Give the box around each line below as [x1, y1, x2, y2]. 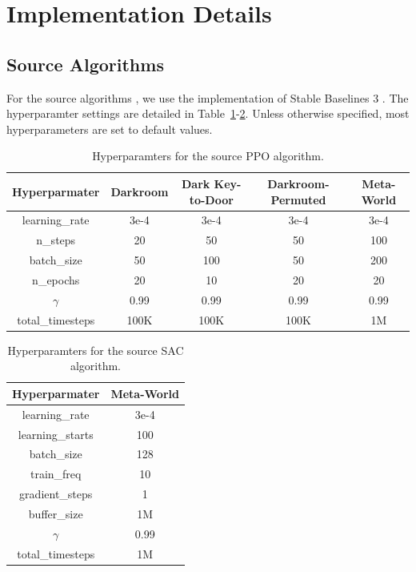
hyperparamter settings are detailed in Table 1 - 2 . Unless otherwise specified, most [6, 105, 410, 122]
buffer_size [28, 505, 83, 522]
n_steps [36, 232, 76, 248]
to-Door [189, 191, 234, 207]
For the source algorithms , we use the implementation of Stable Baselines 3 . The [6, 89, 409, 106]
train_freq [30, 465, 82, 482]
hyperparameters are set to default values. [6, 120, 213, 137]
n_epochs [32, 271, 80, 288]
